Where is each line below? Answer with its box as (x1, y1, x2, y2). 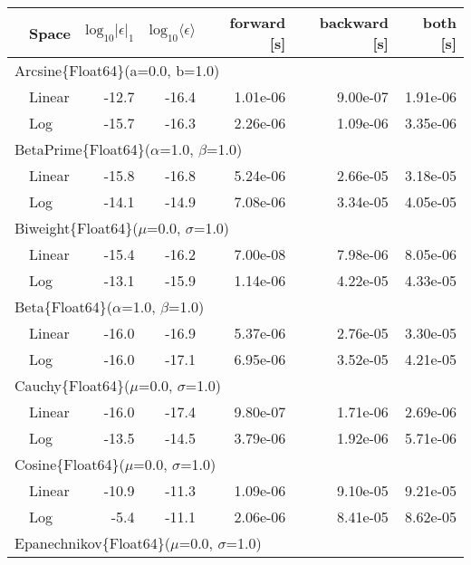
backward (319, 12, 389, 33)
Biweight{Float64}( (14, 217, 139, 238)
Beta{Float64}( (14, 296, 113, 317)
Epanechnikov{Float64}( (14, 532, 171, 553)
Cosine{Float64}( (14, 454, 125, 474)
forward (229, 12, 286, 33)
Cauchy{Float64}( (14, 375, 130, 396)
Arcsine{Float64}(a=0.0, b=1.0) (14, 60, 220, 81)
